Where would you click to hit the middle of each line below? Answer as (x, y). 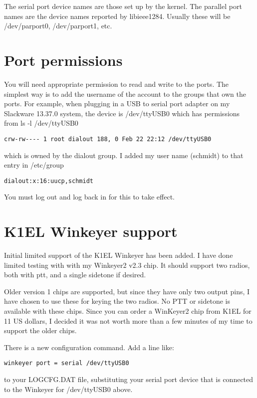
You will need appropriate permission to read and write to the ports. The (117, 84)
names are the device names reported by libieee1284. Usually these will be (117, 16)
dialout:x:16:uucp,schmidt (49, 181)
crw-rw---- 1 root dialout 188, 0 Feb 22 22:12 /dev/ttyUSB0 (108, 139)
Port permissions (63, 60)
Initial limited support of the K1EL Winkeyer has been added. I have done (119, 255)
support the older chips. (40, 330)
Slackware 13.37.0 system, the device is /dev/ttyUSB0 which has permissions (122, 113)
